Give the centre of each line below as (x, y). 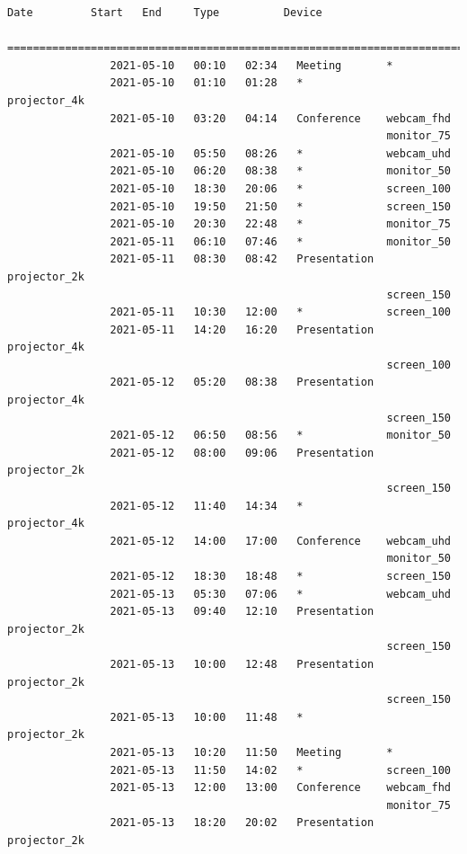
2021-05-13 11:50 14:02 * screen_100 (280, 770)
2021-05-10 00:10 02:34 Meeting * (251, 65)
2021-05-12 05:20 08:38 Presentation (242, 383)
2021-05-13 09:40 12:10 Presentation (242, 612)
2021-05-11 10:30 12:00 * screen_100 (280, 312)
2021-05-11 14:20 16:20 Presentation (242, 329)
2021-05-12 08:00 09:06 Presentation (242, 453)
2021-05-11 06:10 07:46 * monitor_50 (280, 241)
